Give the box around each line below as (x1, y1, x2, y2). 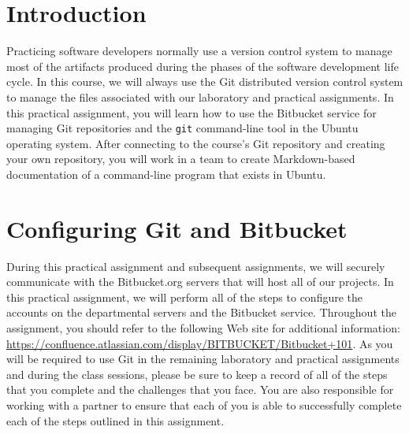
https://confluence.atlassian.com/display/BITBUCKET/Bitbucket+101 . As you (6, 335, 393, 351)
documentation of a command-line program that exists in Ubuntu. (6, 165, 326, 182)
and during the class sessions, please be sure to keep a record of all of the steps (6, 365, 388, 382)
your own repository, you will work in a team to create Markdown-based (6, 150, 355, 167)
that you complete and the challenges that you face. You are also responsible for (6, 381, 394, 398)
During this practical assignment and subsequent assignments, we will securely (6, 258, 385, 274)
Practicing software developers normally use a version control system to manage (6, 43, 392, 59)
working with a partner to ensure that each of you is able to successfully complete (6, 397, 402, 413)
